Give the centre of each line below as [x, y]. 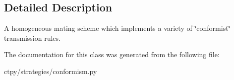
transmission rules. [32, 38]
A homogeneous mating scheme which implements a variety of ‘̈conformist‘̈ [117, 28]
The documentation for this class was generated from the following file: [112, 54]
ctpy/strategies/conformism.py [51, 71]
